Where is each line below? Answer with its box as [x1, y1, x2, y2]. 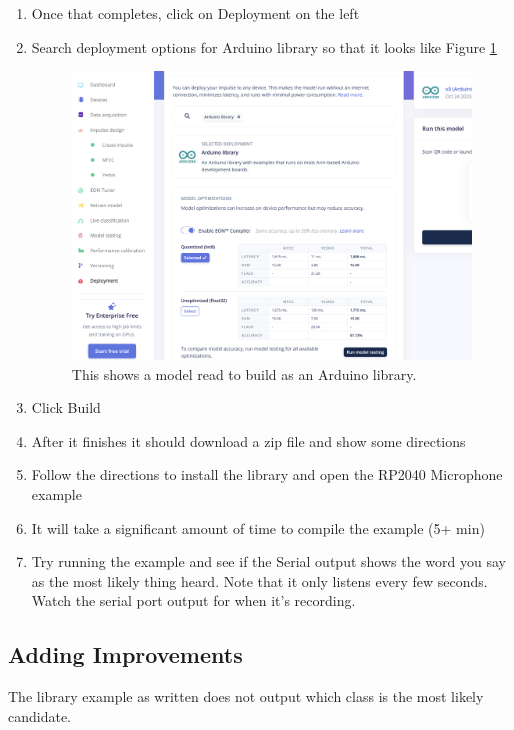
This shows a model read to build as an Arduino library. [71, 363, 417, 384]
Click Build [31, 397, 101, 418]
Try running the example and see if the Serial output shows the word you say [31, 551, 506, 572]
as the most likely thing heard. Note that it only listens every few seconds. [31, 570, 488, 591]
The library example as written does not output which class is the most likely [8, 686, 484, 707]
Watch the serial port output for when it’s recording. [31, 590, 356, 611]
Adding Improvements [8, 639, 243, 670]
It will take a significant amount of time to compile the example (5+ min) [31, 517, 485, 538]
